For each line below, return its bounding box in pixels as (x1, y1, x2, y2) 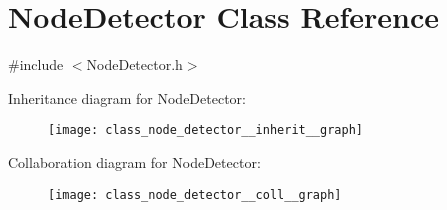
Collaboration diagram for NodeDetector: (8, 151, 261, 172)
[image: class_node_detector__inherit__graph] (48, 123, 363, 138)
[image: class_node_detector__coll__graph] (48, 187, 342, 202)
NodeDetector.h (86, 54, 183, 75)
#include (8, 54, 64, 75)
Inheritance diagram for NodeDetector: (8, 87, 246, 108)
